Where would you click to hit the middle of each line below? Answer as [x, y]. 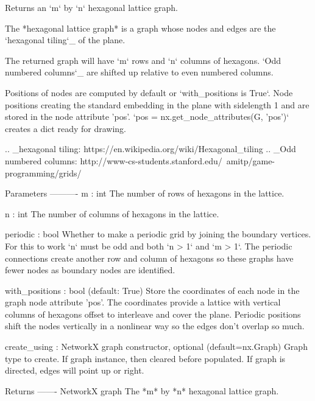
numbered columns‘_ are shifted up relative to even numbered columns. [139, 72]
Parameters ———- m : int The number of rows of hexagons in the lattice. [145, 193]
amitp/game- [251, 160]
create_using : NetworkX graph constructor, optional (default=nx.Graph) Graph [156, 347]
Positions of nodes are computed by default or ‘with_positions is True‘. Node [149, 92]
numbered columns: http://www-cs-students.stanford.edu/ [114, 160]
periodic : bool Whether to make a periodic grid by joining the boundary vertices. [158, 234]
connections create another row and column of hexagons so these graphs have [149, 258]
